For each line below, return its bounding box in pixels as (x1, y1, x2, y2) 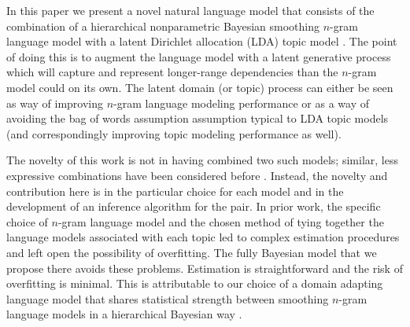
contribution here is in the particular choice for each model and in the (6, 182, 344, 199)
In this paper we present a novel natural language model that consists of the (6, 2, 375, 18)
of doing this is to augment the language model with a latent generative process (6, 48, 391, 64)
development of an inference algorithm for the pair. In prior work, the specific (6, 198, 381, 215)
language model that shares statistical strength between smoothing (6, 290, 329, 307)
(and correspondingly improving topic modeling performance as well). (6, 125, 342, 141)
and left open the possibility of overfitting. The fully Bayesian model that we (6, 244, 377, 260)
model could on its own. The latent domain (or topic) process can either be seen (6, 79, 393, 95)
